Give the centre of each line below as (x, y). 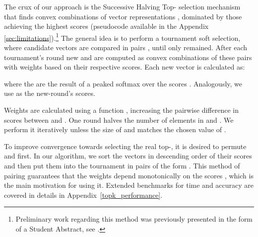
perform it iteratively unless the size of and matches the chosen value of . (115, 129)
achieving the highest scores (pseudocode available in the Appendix (106, 26)
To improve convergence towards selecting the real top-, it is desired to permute (125, 146)
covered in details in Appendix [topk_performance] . (83, 195)
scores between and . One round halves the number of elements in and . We (119, 119)
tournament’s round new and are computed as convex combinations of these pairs (128, 57)
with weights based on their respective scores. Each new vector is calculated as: (125, 67)
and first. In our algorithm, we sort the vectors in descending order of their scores (128, 156)
